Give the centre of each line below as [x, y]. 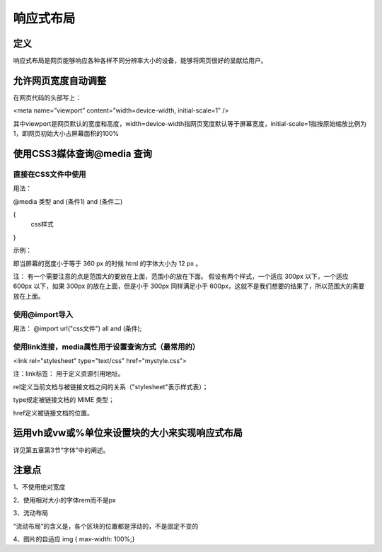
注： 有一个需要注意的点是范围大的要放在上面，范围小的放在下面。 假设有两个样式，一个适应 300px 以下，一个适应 [181, 277]
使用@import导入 [43, 314]
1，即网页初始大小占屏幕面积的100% [66, 134]
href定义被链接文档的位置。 [53, 413]
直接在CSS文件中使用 [50, 174]
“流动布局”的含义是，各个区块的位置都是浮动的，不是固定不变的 [106, 526]
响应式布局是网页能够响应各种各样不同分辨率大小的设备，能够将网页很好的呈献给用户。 [140, 61]
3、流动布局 [31, 513]
